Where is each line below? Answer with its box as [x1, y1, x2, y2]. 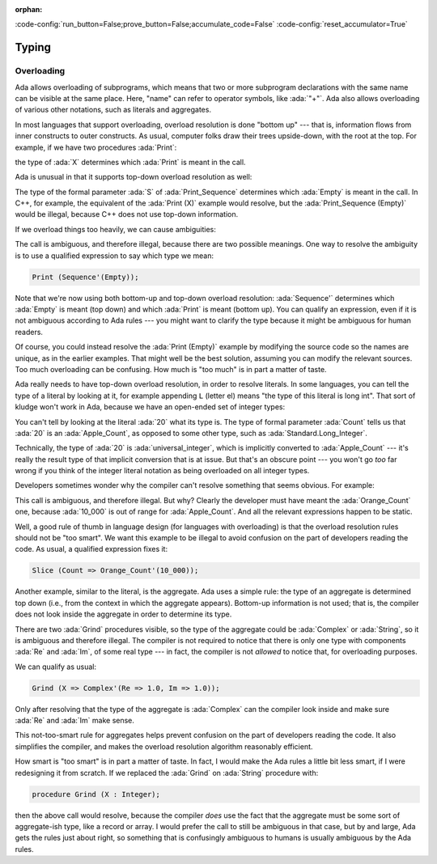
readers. [15, 327, 44, 337]
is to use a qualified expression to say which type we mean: [15, 251, 214, 260]
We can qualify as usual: [15, 662, 97, 671]
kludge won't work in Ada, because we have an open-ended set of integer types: [15, 402, 286, 412]
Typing [15, 40, 52, 54]
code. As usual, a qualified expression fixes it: [15, 544, 168, 554]
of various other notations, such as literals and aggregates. [15, 105, 212, 115]
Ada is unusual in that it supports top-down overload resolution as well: [15, 172, 252, 182]
